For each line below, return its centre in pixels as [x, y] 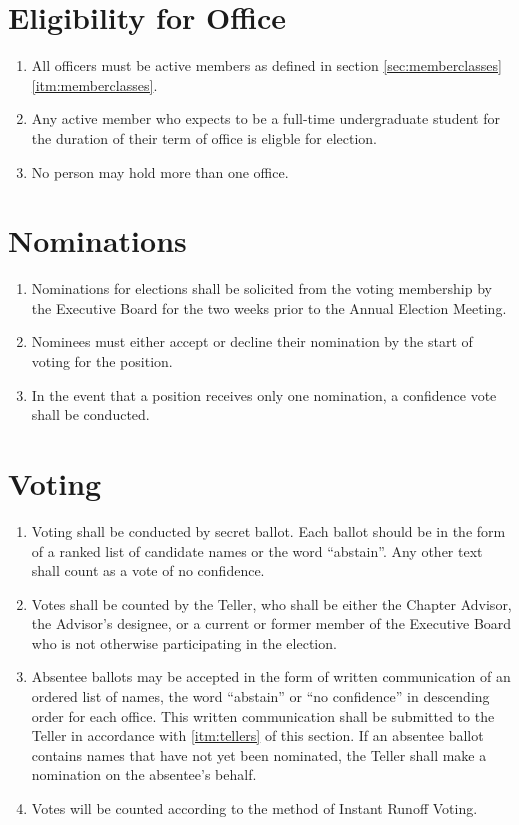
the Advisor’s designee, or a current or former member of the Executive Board [271, 623]
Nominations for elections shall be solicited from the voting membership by [261, 288]
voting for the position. [102, 361]
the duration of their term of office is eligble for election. [204, 137]
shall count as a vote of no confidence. [148, 570]
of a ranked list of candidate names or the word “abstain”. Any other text [257, 550]
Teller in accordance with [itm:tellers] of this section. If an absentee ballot [257, 735]
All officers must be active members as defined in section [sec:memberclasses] [266, 65]
